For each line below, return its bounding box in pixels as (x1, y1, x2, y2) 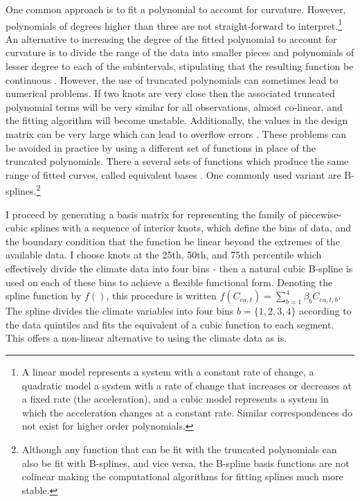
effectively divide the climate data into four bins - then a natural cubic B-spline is (6, 261, 353, 275)
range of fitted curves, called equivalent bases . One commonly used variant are (6, 167, 341, 182)
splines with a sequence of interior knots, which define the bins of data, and (30, 220, 352, 235)
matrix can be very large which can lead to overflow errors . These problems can (6, 127, 347, 141)
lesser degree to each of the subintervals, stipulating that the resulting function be (6, 59, 354, 73)
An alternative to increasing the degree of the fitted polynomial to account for (6, 31, 337, 46)
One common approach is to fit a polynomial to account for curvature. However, (6, 2, 346, 16)
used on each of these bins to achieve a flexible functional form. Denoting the (6, 274, 333, 289)
